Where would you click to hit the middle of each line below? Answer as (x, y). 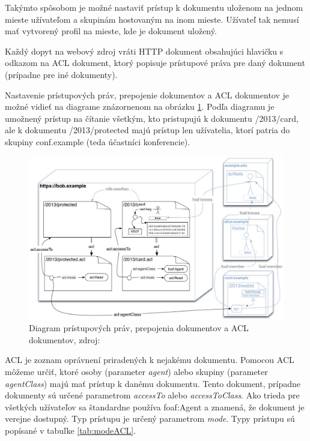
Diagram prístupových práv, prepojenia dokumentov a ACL (139, 328)
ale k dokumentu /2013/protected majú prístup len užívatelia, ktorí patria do (147, 130)
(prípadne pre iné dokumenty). (61, 74)
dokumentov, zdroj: (65, 339)
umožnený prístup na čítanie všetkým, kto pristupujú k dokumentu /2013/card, (152, 118)
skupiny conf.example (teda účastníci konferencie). (98, 141)
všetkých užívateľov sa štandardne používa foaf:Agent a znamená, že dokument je (155, 406)
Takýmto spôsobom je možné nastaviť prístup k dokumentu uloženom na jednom (154, 7)
